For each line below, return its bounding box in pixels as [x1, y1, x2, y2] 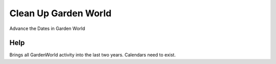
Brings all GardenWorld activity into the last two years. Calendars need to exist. [9, 52, 176, 58]
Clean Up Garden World [9, 8, 112, 19]
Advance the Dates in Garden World [9, 25, 85, 31]
